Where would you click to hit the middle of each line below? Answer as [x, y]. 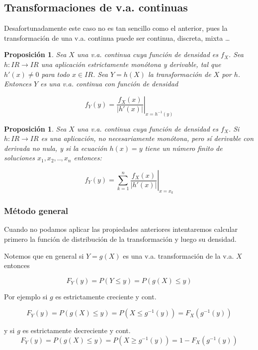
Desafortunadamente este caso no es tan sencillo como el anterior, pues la [116, 28]
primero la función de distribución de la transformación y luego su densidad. [120, 239]
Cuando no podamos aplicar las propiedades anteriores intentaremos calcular [121, 229]
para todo [55, 74]
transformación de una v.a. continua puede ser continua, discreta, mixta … [117, 37]
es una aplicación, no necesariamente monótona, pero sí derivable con [147, 138]
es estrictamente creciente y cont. [106, 296]
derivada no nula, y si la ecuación [56, 148]
